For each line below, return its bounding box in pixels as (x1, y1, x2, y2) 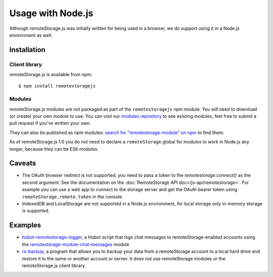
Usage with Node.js (9, 8, 94, 19)
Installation (9, 45, 45, 54)
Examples (9, 221, 41, 229)
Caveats (9, 159, 36, 168)
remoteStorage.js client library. (22, 262, 86, 268)
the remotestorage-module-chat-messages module (22, 241, 129, 247)
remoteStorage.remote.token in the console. (22, 194, 123, 200)
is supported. (22, 208, 50, 214)
